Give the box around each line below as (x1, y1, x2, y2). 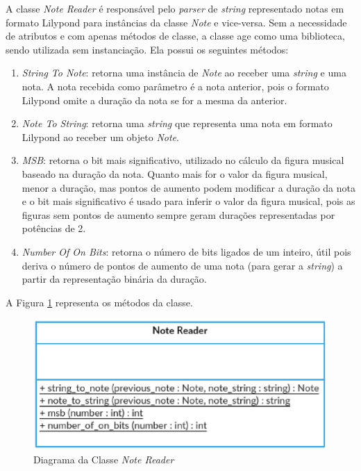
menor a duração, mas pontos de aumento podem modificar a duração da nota (22, 180, 355, 195)
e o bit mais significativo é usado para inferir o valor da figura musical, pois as (22, 194, 355, 208)
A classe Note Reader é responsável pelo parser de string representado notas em (6, 1, 344, 15)
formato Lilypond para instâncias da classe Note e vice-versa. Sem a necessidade (6, 15, 347, 29)
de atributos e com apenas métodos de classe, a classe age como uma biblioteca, (6, 28, 345, 43)
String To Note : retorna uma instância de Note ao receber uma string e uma (22, 65, 346, 80)
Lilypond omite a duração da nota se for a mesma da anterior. (22, 92, 287, 107)
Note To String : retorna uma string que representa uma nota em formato (22, 116, 333, 131)
